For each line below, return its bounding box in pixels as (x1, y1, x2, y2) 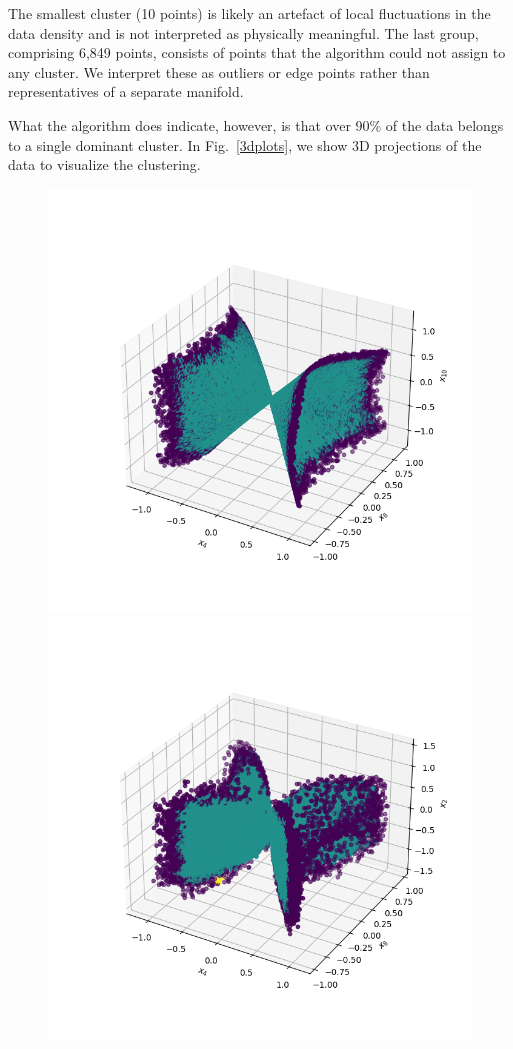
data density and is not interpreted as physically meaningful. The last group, (8, 22, 479, 43)
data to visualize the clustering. (8, 154, 201, 175)
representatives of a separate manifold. (8, 81, 244, 102)
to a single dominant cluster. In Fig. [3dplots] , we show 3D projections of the (8, 134, 482, 155)
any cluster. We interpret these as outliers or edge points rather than (8, 61, 430, 82)
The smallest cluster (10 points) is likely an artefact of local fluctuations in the (8, 3, 491, 23)
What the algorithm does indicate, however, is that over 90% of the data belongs (8, 114, 504, 135)
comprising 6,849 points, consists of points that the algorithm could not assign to (8, 42, 506, 63)
